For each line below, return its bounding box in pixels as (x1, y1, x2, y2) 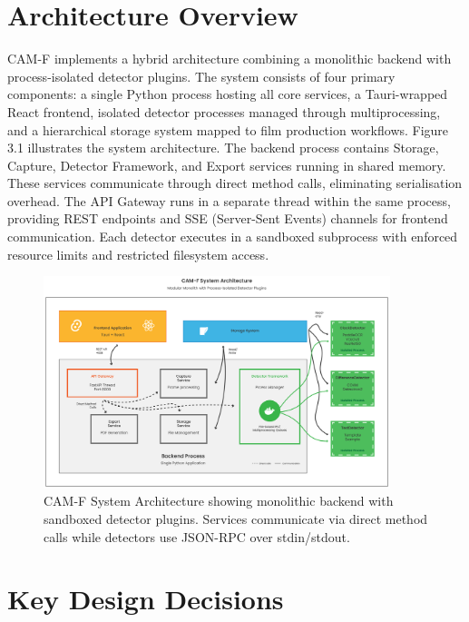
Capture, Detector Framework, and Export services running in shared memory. (7, 155, 446, 174)
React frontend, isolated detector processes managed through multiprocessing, (7, 102, 441, 121)
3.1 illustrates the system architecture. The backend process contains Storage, (7, 138, 439, 157)
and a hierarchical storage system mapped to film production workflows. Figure (7, 120, 449, 139)
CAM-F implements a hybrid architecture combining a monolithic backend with (7, 49, 452, 68)
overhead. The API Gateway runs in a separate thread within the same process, (7, 191, 451, 210)
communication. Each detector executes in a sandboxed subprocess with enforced (7, 227, 458, 246)
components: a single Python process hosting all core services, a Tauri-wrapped (7, 84, 448, 104)
